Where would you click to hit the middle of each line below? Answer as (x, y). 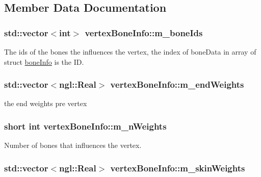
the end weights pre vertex (46, 103)
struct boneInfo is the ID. (44, 61)
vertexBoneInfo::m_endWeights (177, 84)
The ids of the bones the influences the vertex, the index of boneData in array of (130, 52)
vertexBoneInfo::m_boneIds (144, 32)
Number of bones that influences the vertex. (73, 145)
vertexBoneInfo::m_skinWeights (178, 168)
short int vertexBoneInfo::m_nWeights (85, 126)
